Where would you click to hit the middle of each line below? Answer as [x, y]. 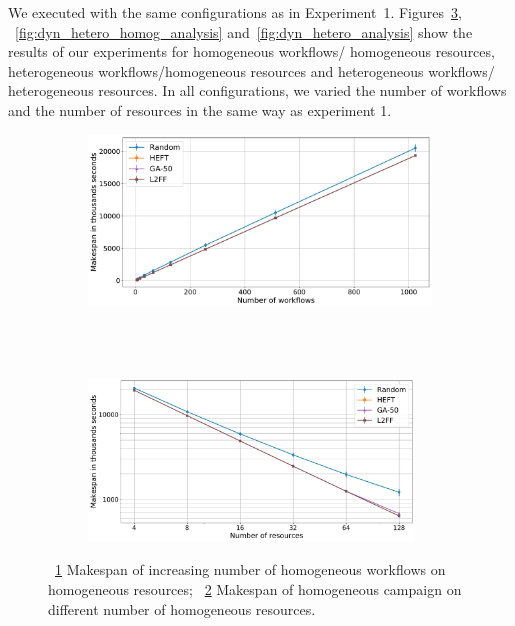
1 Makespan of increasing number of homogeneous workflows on [250, 569]
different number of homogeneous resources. [182, 608]
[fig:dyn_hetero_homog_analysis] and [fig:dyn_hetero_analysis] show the [244, 31]
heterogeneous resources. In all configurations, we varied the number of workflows [257, 90]
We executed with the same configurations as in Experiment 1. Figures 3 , [235, 12]
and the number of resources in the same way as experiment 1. [200, 109]
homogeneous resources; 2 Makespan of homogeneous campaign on [255, 588]
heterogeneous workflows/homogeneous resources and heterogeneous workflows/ [251, 70]
